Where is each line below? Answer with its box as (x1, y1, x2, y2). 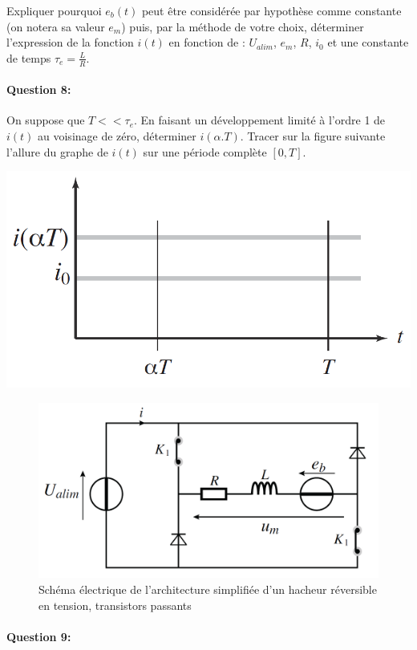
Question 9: (6, 628, 71, 644)
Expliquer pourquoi (6, 2, 102, 18)
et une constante (327, 34, 409, 51)
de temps (6, 49, 51, 66)
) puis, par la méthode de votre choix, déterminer (121, 18, 364, 35)
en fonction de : (168, 34, 245, 51)
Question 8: (6, 81, 71, 98)
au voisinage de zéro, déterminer (38, 128, 196, 144)
